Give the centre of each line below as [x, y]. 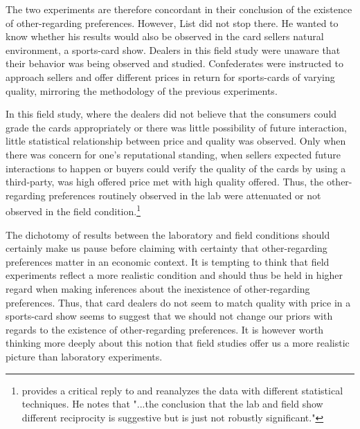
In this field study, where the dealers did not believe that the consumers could [171, 114]
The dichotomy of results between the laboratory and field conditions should [168, 234]
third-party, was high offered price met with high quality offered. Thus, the [165, 182]
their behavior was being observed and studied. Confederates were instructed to [174, 63]
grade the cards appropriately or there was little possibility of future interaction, [176, 127]
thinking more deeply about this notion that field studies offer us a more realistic [178, 343]
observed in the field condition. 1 [73, 210]
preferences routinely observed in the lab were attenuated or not [185, 195]
